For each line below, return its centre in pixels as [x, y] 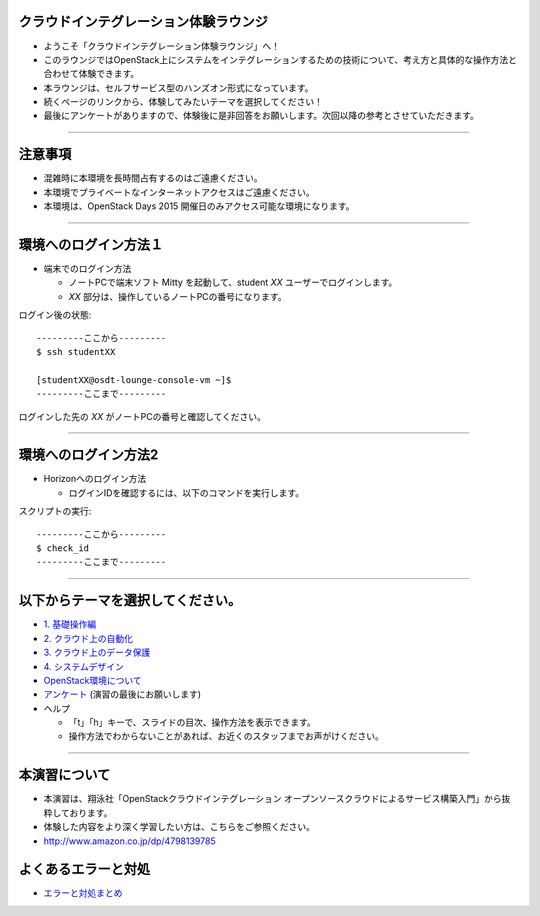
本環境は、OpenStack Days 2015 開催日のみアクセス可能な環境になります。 [199, 206]
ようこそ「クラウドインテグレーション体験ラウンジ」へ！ [161, 46]
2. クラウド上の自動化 [88, 638]
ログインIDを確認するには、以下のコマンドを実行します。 [186, 492]
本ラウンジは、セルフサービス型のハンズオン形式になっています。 [178, 87]
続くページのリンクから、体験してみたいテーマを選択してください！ [183, 102]
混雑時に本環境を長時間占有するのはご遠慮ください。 [153, 178]
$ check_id [63, 548]
